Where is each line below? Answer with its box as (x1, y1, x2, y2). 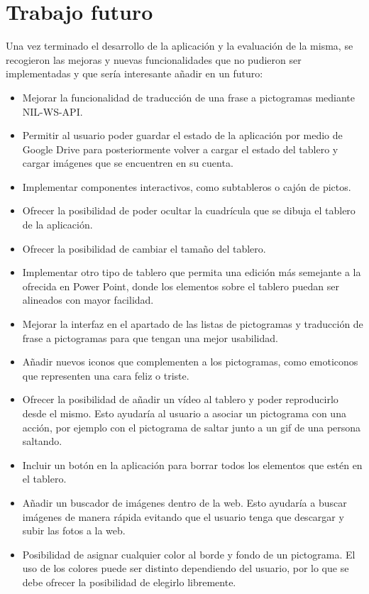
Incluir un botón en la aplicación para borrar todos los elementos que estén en (22, 457, 363, 472)
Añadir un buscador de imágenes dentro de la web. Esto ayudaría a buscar (22, 495, 347, 510)
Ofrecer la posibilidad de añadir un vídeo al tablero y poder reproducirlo (22, 392, 338, 407)
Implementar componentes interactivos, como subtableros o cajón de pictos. (22, 179, 351, 194)
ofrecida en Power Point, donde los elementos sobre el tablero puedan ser (22, 278, 339, 293)
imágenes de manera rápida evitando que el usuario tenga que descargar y (22, 509, 344, 524)
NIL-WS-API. (22, 104, 83, 119)
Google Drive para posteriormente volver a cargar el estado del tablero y (22, 141, 338, 156)
